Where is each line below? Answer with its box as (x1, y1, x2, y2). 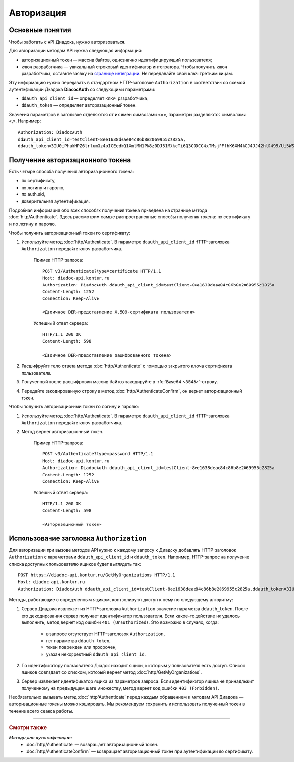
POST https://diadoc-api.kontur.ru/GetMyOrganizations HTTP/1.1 (18, 572, 176, 578)
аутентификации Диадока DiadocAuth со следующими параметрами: (9, 86, 156, 93)
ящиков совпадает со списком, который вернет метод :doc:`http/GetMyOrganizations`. (21, 669, 202, 675)
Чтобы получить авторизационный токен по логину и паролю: (9, 404, 139, 410)
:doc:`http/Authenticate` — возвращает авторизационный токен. (25, 741, 159, 747)
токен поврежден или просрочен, (46, 644, 117, 650)
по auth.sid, (21, 191, 45, 197)
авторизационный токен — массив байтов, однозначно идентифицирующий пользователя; (21, 57, 213, 63)
